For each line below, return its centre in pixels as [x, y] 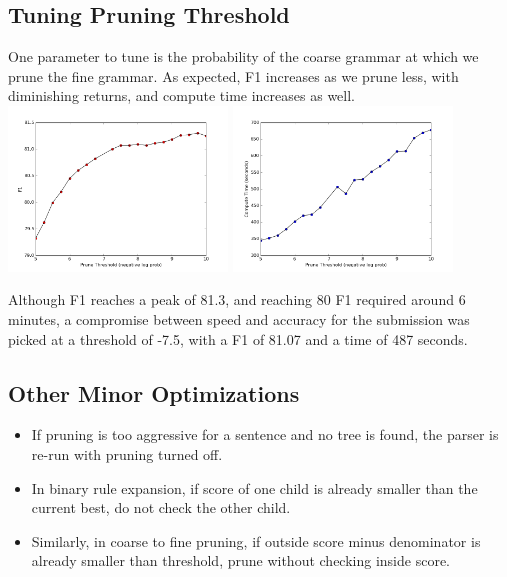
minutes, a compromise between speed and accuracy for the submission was [239, 318]
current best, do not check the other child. [161, 507]
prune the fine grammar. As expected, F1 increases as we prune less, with [233, 75]
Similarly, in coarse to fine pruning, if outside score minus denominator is [256, 540]
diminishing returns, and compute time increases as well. [181, 95]
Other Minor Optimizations [154, 392]
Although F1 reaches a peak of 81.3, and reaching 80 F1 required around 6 [237, 299]
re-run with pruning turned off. [127, 453]
